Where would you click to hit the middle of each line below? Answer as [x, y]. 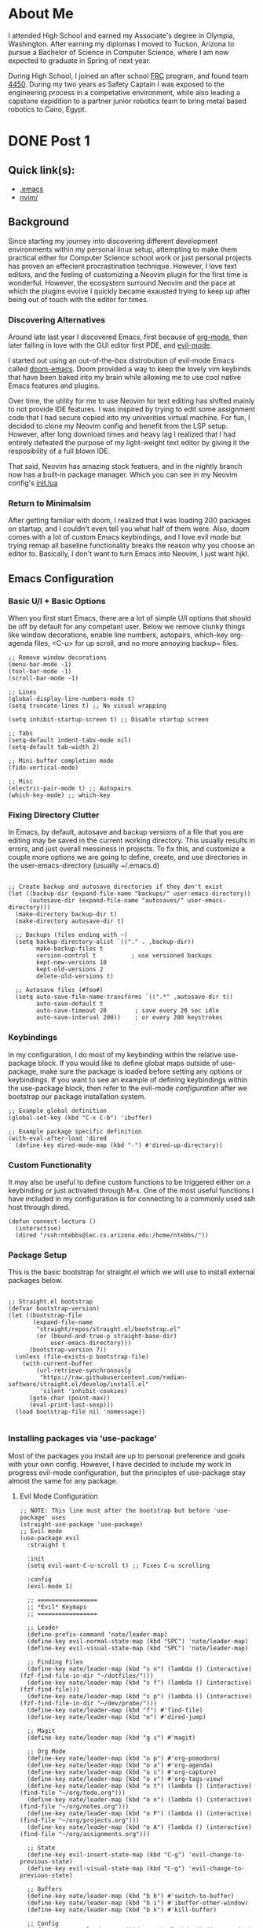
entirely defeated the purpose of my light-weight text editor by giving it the [129, 443]
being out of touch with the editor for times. [79, 299]
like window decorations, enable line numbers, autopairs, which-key [118, 635]
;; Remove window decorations [58, 658]
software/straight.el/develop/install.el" [79, 1384]
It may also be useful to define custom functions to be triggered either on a [130, 1181]
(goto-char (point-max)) [69, 1398]
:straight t [46, 1545]
